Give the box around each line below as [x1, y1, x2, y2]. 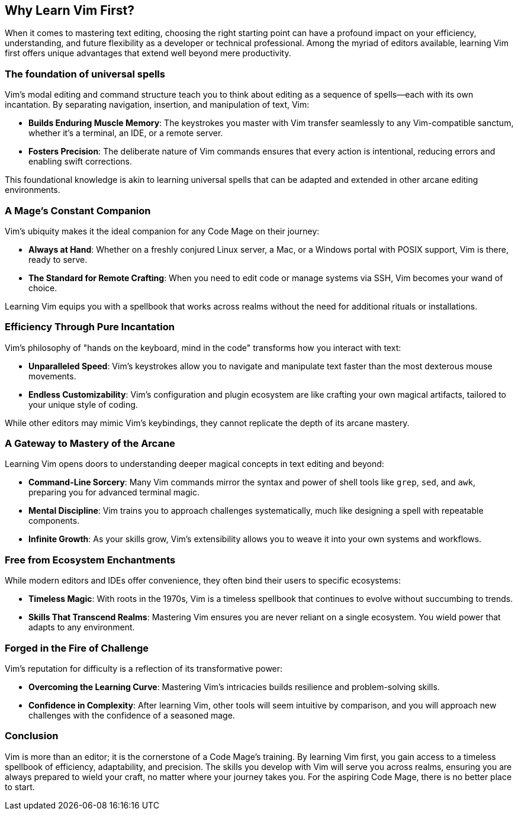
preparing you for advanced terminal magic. [28, 487, 200, 498]
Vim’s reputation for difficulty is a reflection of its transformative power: [5, 663, 283, 674]
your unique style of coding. [28, 399, 138, 410]
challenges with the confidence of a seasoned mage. [28, 710, 235, 720]
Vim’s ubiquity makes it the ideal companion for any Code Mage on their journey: [5, 226, 320, 236]
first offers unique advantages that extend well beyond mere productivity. [5, 48, 291, 59]
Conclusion [5, 730, 59, 742]
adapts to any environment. [28, 622, 135, 633]
